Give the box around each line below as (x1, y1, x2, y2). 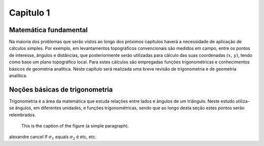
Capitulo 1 (9, 7, 50, 18)
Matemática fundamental (9, 26, 88, 34)
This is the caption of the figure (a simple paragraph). (21, 123, 129, 129)
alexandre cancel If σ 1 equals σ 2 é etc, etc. (9, 134, 96, 141)
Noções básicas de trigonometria (9, 85, 113, 93)
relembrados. (9, 112, 36, 118)
